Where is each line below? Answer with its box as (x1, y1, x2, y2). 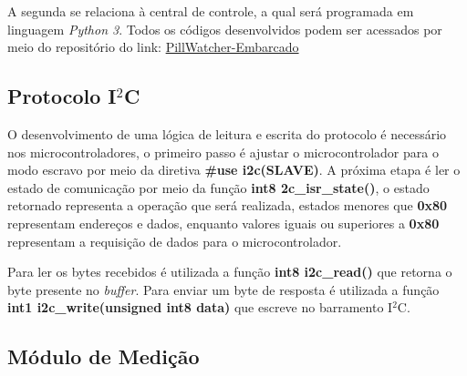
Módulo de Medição (7, 342, 200, 371)
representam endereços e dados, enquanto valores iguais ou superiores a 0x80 (7, 213, 440, 232)
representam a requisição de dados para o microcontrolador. (7, 231, 342, 250)
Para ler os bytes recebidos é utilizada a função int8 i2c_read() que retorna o (7, 262, 452, 281)
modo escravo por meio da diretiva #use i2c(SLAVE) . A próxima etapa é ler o (7, 160, 461, 179)
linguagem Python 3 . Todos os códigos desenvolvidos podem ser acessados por (7, 19, 442, 38)
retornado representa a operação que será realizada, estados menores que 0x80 (7, 196, 448, 215)
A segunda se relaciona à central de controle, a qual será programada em (7, 2, 414, 20)
